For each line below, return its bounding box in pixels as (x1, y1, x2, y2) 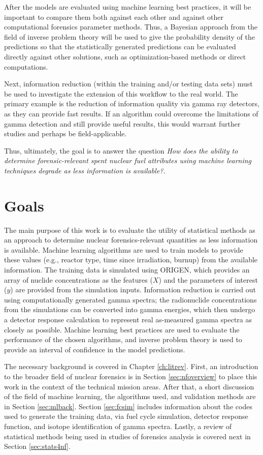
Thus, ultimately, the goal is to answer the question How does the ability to (4, 145, 238, 156)
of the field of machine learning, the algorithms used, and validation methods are (4, 391, 256, 402)
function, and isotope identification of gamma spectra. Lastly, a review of (4, 420, 232, 431)
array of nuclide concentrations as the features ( (4, 274, 153, 285)
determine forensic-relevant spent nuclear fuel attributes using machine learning (4, 155, 252, 166)
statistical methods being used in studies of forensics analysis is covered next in (4, 431, 251, 441)
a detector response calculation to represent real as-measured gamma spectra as (4, 314, 252, 324)
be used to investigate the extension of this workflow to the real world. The (4, 88, 238, 99)
